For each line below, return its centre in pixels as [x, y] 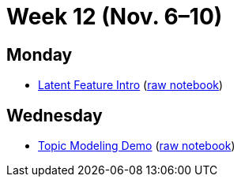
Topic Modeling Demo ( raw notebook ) [137, 146]
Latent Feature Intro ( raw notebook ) [131, 85]
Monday [40, 54]
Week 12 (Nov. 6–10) [115, 17]
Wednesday [55, 115]
